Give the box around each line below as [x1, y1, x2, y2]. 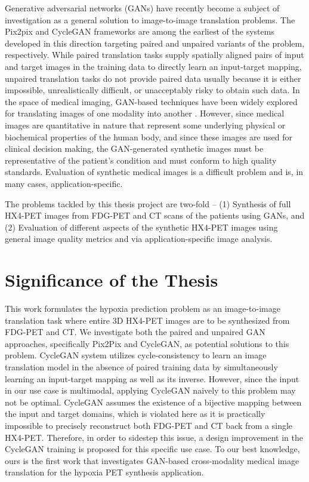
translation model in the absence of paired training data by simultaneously [5, 360, 278, 373]
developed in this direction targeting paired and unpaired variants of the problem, [5, 36, 305, 49]
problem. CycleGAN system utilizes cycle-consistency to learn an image [5, 349, 267, 361]
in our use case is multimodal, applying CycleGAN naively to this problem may [5, 384, 296, 397]
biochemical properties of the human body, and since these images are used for [5, 130, 292, 143]
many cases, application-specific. [5, 177, 123, 189]
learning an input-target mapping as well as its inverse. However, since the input [5, 372, 299, 385]
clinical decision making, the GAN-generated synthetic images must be [5, 142, 264, 155]
